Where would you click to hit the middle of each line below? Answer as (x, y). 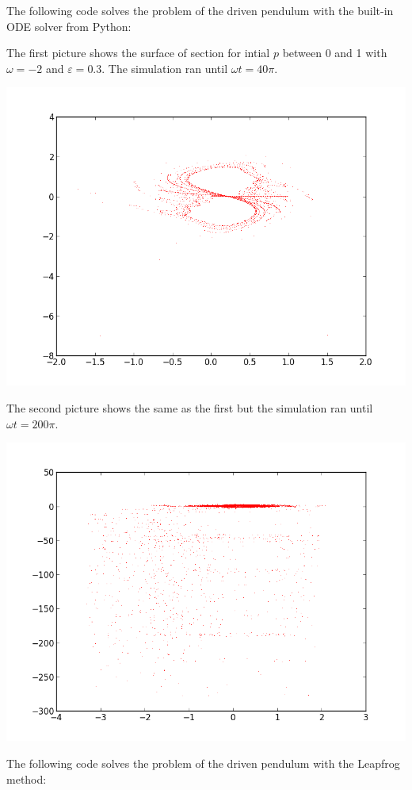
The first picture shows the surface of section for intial (138, 53)
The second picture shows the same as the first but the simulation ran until (190, 408)
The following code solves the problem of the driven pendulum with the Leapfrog (203, 763)
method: (27, 778)
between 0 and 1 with (335, 53)
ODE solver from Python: (69, 26)
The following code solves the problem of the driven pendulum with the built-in (200, 10)
